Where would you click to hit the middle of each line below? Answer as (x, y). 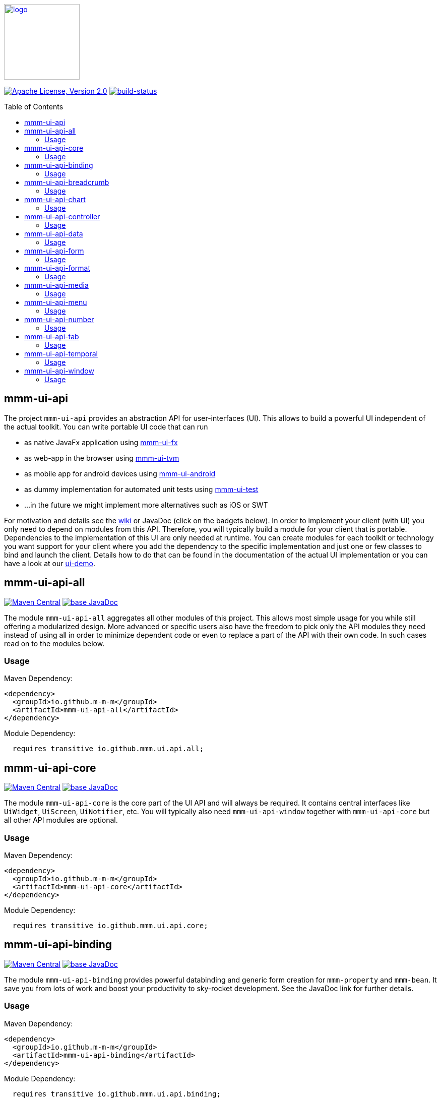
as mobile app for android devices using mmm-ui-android (120, 473)
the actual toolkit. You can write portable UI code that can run (106, 426)
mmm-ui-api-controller (62, 217)
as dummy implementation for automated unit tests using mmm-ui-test (141, 489)
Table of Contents (34, 107)
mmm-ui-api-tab (52, 337)
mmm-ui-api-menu (56, 302)
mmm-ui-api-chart (55, 199)
